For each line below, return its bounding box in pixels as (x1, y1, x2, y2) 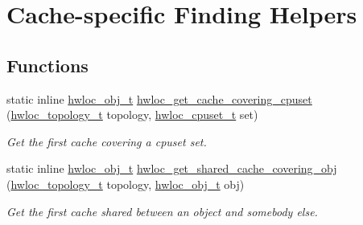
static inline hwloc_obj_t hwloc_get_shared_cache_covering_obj (6, 160, 337, 177)
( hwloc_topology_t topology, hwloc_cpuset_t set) (6, 106, 258, 123)
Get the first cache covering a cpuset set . (6, 133, 207, 149)
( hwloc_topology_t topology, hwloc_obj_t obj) (6, 175, 245, 192)
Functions (6, 52, 89, 77)
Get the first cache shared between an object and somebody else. (6, 202, 318, 219)
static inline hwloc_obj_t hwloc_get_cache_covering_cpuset (6, 90, 312, 107)
